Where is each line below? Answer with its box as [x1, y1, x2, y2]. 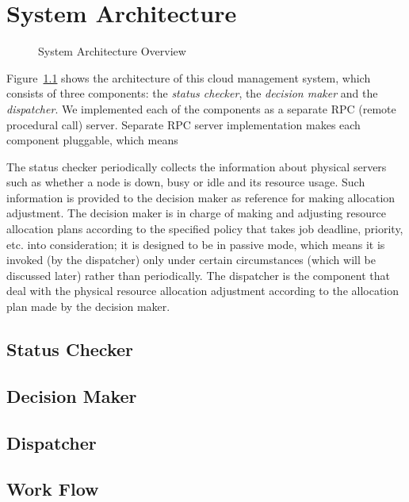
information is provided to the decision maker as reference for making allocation [6, 189, 396, 205]
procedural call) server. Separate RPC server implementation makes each [6, 116, 361, 132]
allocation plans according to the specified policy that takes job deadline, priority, [6, 220, 403, 237]
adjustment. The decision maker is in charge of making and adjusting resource [6, 205, 386, 221]
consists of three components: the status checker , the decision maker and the [6, 85, 378, 102]
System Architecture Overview [38, 43, 186, 59]
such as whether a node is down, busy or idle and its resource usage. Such [6, 174, 365, 190]
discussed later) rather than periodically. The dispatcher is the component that [6, 266, 390, 283]
